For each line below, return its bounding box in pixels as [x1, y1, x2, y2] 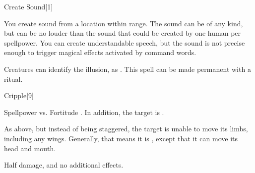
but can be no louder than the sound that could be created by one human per [4, 28, 241, 38]
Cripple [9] [4, 90, 34, 101]
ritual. [4, 73, 23, 84]
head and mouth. [4, 143, 56, 153]
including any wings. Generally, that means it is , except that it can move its [4, 133, 238, 143]
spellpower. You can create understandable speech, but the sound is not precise [4, 37, 245, 48]
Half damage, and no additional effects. [4, 160, 124, 170]
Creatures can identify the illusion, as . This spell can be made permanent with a [4, 63, 251, 74]
